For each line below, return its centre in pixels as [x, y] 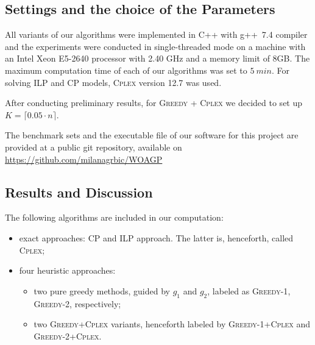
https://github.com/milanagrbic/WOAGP [84, 159]
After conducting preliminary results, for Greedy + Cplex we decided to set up [154, 103]
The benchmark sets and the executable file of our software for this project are [152, 135]
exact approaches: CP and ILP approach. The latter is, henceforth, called [156, 237]
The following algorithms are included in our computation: [114, 217]
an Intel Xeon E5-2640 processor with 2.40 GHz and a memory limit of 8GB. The [157, 58]
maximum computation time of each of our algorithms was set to [126, 70]
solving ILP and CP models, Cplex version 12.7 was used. [113, 82]
